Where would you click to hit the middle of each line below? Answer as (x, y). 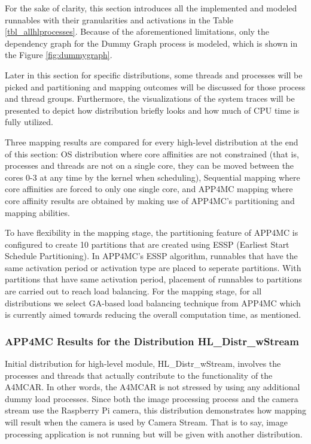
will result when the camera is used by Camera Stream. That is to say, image (146, 422)
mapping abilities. (37, 212)
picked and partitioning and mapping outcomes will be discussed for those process (155, 86)
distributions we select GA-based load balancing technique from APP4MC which (153, 302)
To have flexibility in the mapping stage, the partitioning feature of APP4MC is (152, 232)
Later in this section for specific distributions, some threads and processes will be (154, 74)
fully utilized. (29, 122)
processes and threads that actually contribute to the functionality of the (139, 375)
